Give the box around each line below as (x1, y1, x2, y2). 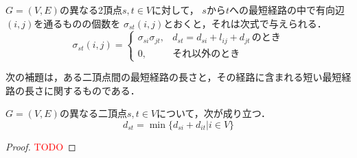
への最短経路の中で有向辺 (229, 3, 345, 16)
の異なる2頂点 (59, 3, 122, 16)
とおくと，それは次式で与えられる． (163, 16, 327, 30)
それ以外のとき (172, 49, 240, 59)
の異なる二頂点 (59, 106, 127, 120)
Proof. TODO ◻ (5, 140, 76, 153)
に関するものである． (43, 83, 140, 97)
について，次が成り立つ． (157, 106, 270, 120)
